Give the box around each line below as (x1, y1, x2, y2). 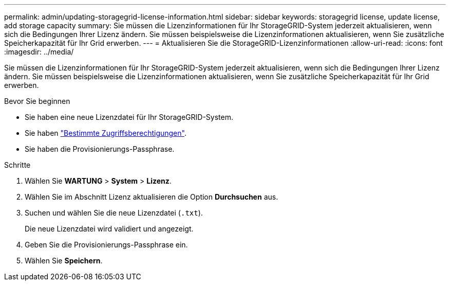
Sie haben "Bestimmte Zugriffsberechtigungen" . (25, 129, 186, 137)
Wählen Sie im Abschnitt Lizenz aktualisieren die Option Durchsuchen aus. (25, 192, 278, 201)
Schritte (4, 161, 31, 169)
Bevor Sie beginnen (4, 97, 70, 105)
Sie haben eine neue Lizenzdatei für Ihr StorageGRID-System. (25, 113, 233, 121)
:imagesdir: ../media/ (4, 47, 74, 56)
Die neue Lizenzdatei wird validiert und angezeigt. (25, 224, 194, 233)
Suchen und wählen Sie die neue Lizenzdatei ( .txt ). (25, 208, 203, 217)
